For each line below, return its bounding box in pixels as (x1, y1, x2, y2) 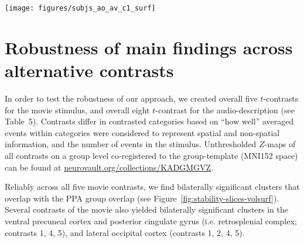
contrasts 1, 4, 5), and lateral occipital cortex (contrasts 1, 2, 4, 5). (5, 226, 245, 238)
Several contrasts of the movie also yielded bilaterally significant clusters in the (5, 203, 288, 216)
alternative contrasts (5, 58, 174, 82)
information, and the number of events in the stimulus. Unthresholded (5, 138, 257, 150)
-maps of (264, 138, 296, 150)
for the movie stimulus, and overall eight (5, 103, 150, 116)
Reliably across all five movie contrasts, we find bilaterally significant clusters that (5, 180, 300, 193)
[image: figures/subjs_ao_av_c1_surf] (5, 4, 156, 12)
